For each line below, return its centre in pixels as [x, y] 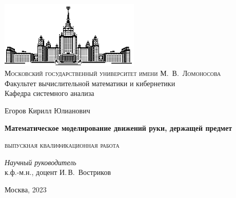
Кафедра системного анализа [50, 93]
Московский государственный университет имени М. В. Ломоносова [113, 73]
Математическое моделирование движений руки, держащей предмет [119, 127]
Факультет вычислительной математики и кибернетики [90, 83]
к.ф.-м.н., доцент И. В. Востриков [58, 172]
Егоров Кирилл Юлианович [47, 110]
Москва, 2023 [26, 189]
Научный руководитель [41, 162]
